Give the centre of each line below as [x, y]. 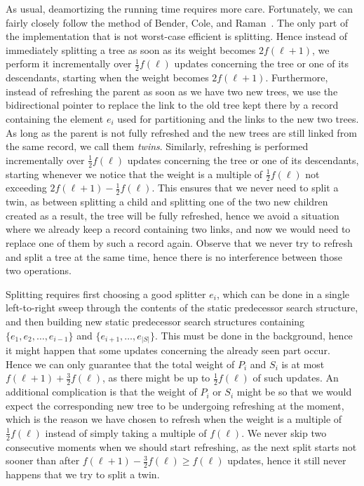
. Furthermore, [297, 77]
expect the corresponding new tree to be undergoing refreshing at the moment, [175, 405]
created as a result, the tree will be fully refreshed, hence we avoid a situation [173, 215]
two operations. [39, 270]
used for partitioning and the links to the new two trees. [238, 118]
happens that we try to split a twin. [83, 474]
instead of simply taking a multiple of [126, 432]
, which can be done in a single [283, 293]
